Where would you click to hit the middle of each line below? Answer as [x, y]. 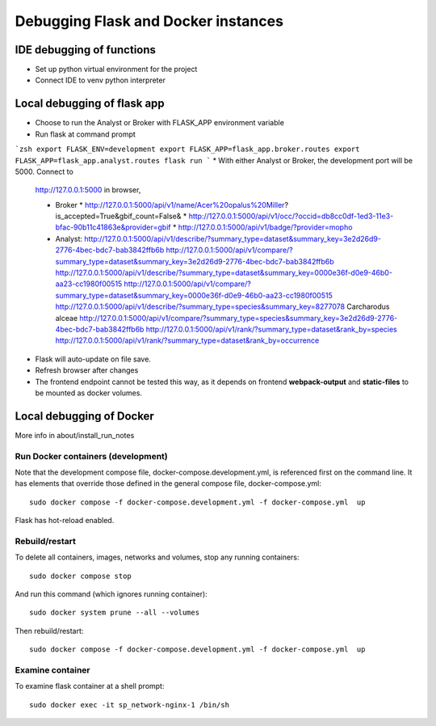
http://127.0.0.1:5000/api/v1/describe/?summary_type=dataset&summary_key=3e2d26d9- [233, 238]
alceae [67, 318]
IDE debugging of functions [86, 50]
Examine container [52, 670]
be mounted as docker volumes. [89, 393]
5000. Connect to [44, 171]
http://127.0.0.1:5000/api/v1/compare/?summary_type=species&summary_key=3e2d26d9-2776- [239, 318]
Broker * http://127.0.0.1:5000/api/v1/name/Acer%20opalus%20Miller [170, 205]
